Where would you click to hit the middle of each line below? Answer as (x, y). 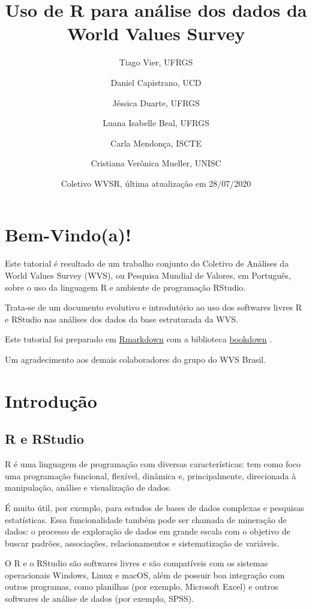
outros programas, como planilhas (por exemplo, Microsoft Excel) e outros (142, 586)
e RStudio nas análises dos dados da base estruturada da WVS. (121, 319)
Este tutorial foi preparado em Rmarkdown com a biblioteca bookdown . (139, 339)
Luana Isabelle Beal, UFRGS (156, 123)
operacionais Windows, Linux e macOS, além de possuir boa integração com (145, 574)
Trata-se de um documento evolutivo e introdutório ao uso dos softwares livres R (154, 307)
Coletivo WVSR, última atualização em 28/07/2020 (156, 183)
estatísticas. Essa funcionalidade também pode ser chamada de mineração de (146, 519)
